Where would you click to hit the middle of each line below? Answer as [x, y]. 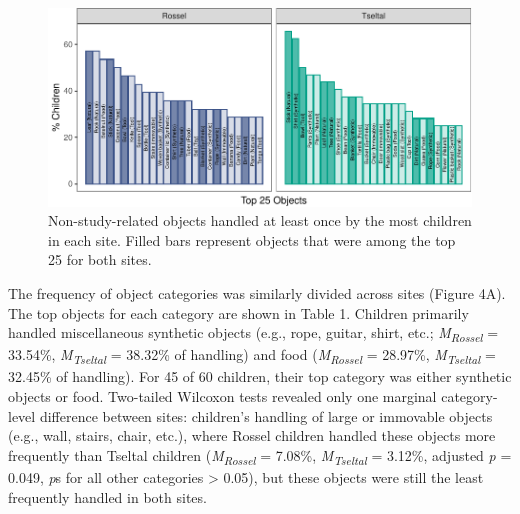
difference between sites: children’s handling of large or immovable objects [266, 415]
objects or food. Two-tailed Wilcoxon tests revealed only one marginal [222, 396]
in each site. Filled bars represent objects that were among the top [252, 239]
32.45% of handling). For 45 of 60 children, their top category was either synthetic [260, 376]
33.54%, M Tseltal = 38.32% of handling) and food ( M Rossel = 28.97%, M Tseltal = [252, 356]
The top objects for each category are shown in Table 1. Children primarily [238, 312]
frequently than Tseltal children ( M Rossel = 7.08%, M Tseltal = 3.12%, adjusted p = [260, 456]
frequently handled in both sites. [107, 496]
